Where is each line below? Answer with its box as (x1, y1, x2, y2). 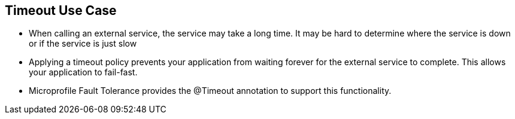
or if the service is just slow (29, 38, 137, 49)
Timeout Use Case (5, 3, 117, 18)
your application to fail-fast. (29, 67, 138, 78)
